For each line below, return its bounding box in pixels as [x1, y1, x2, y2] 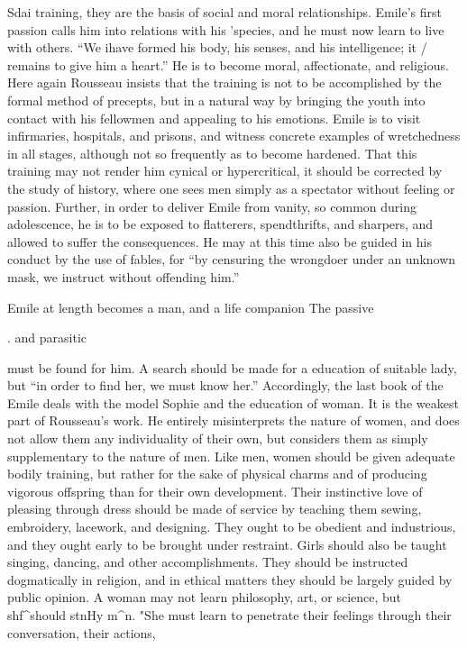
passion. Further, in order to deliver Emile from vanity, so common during [7, 196, 417, 215]
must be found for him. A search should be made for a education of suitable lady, [7, 358, 457, 377]
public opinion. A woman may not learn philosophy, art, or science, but [7, 588, 402, 607]
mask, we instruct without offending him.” [7, 267, 240, 286]
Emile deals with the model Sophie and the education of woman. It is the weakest [7, 393, 459, 412]
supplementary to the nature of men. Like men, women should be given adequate [7, 446, 455, 465]
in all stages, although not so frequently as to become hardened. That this [7, 143, 417, 162]
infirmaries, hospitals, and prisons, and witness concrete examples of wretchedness [7, 126, 461, 145]
